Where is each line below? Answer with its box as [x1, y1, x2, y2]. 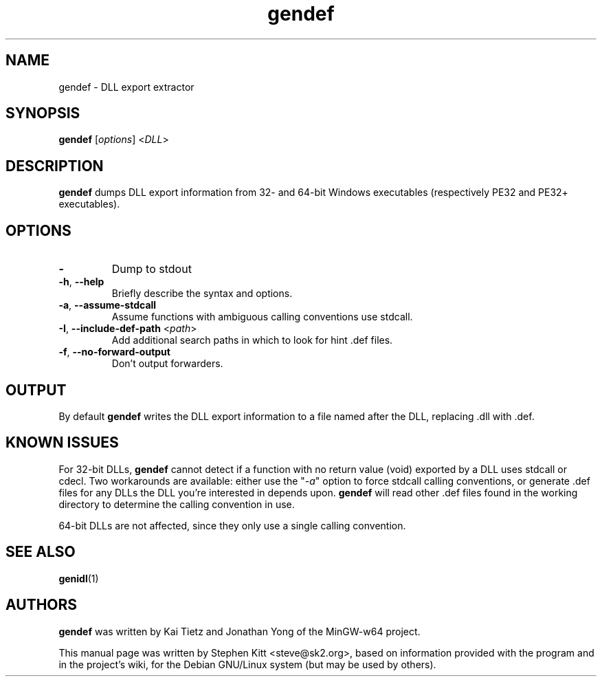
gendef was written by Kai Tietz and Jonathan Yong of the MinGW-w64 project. [58, 625, 421, 637]
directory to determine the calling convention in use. [58, 498, 295, 510]
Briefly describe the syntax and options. [111, 287, 293, 300]
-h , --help [58, 276, 104, 288]
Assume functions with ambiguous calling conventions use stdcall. [111, 311, 413, 323]
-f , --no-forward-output [58, 346, 170, 358]
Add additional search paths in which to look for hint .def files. [111, 334, 393, 346]
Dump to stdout [111, 262, 192, 276]
